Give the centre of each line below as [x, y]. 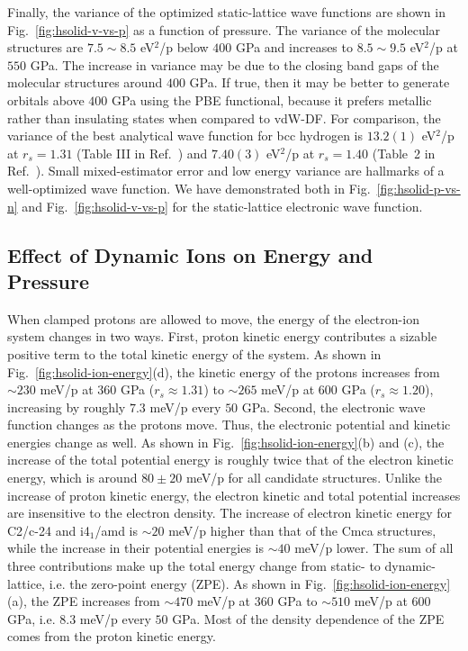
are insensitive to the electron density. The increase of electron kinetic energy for [230, 513]
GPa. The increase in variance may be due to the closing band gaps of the [234, 64]
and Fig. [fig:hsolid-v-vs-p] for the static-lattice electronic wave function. [222, 206]
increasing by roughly [67, 407]
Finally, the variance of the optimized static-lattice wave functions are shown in [226, 12]
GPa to [297, 601]
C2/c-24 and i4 [49, 530]
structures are [45, 47]
